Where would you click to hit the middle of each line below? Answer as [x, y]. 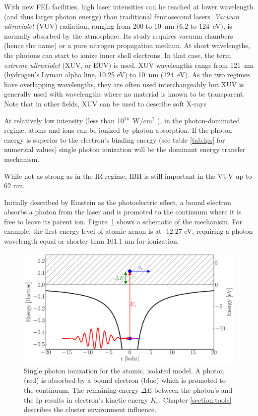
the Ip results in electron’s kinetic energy [86, 399]
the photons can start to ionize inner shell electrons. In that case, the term [118, 55]
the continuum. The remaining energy [81, 390]
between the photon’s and [193, 390]
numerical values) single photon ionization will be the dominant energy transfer [125, 149]
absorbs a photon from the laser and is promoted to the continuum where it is [123, 212]
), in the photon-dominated [198, 120]
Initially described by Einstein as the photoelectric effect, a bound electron [118, 202]
